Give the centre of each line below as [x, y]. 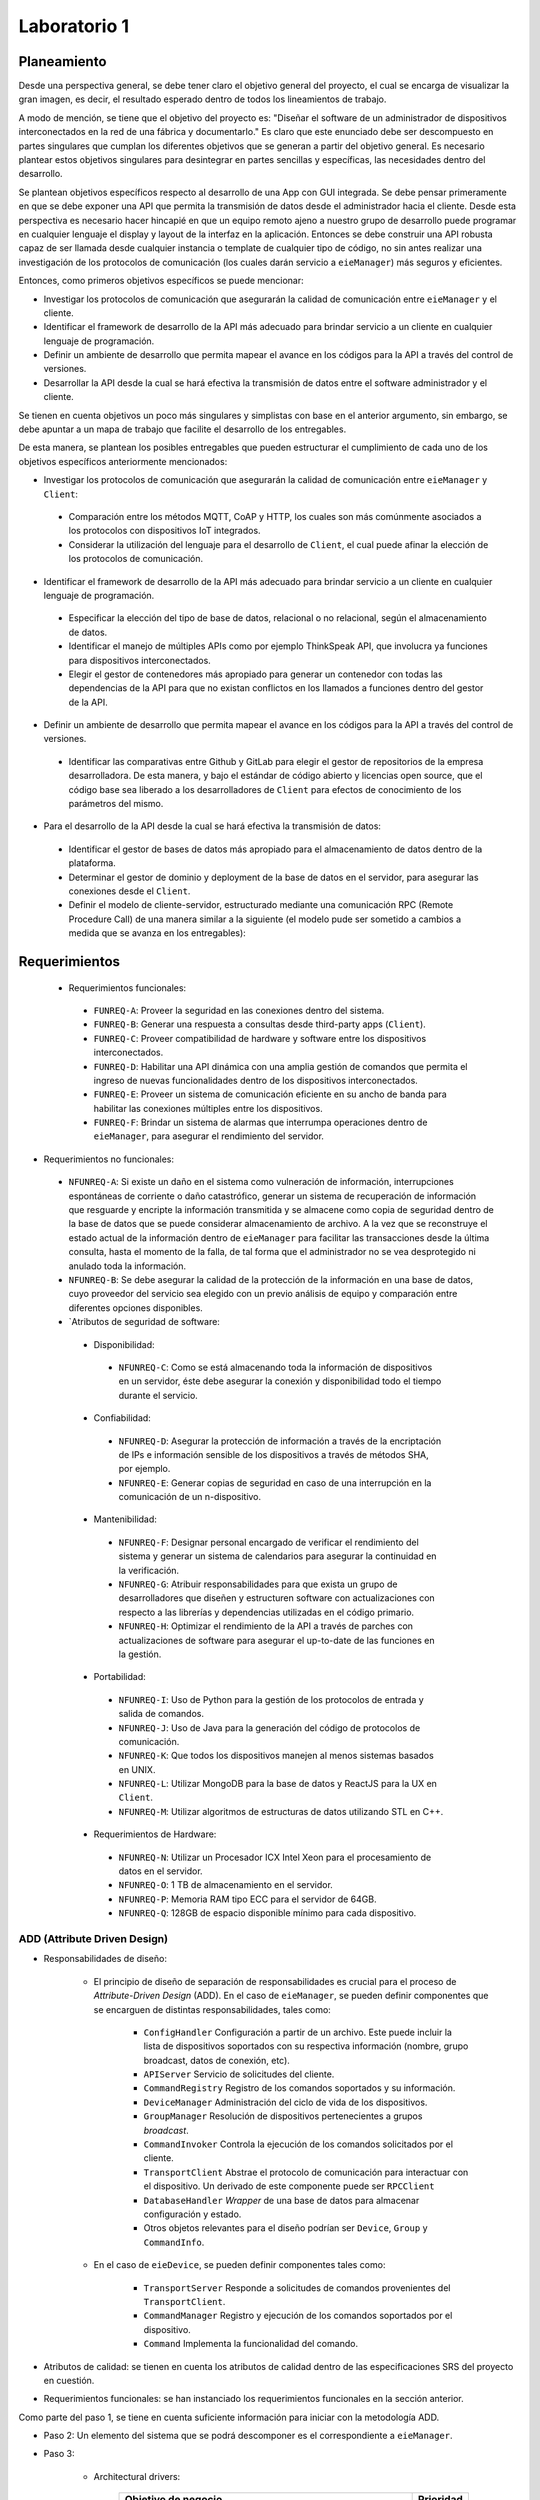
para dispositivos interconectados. [140, 660]
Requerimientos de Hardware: [155, 1834]
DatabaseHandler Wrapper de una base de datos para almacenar [281, 2200]
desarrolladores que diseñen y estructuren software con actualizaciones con [276, 1598]
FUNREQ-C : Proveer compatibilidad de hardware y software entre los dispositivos [260, 1038]
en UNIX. [137, 1769]
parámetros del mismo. [116, 804]
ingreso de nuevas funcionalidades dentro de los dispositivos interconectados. [256, 1080]
